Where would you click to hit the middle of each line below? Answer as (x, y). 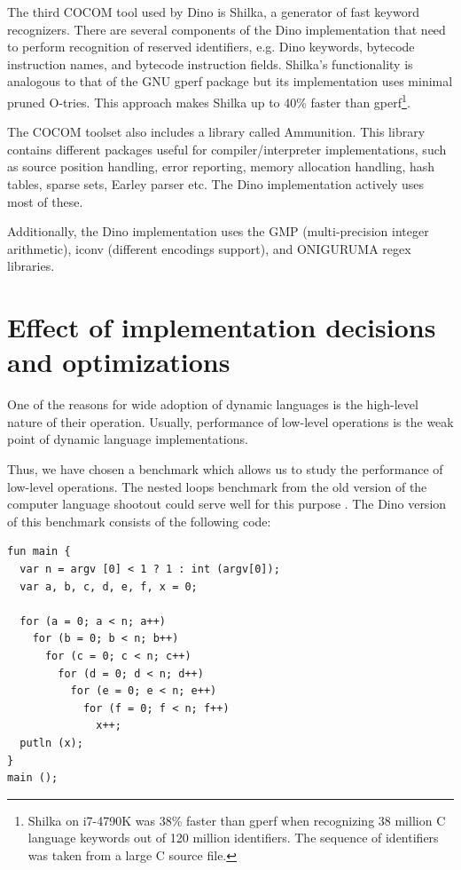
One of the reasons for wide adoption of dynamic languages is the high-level (213, 404)
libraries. (31, 266)
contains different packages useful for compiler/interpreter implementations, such (227, 149)
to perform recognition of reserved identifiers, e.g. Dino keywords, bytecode (211, 47)
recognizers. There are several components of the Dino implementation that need (227, 29)
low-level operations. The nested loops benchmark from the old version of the (217, 486)
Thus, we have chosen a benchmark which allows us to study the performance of (225, 469)
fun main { (39, 552)
